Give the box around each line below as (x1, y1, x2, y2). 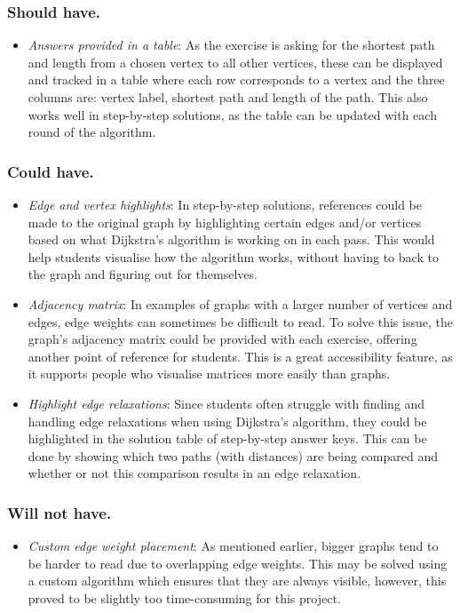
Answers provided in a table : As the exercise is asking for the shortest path (28, 36, 435, 54)
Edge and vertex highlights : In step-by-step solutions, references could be (28, 195, 422, 213)
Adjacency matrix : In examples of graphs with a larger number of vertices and (28, 294, 453, 313)
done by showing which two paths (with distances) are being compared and (28, 446, 439, 465)
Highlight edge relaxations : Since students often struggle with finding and (28, 394, 425, 412)
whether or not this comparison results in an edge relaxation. (28, 464, 361, 482)
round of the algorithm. (28, 123, 156, 141)
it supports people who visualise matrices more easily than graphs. (28, 364, 391, 383)
